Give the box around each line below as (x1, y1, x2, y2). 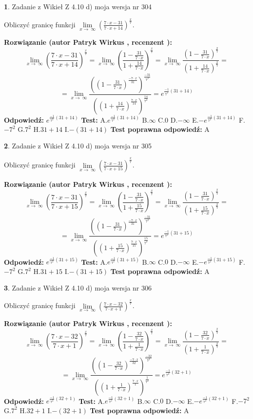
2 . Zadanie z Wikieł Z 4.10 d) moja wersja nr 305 (4, 140, 152, 150)
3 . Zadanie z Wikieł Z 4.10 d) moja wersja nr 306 (4, 282, 152, 292)
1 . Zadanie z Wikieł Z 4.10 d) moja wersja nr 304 (4, 1, 152, 11)
